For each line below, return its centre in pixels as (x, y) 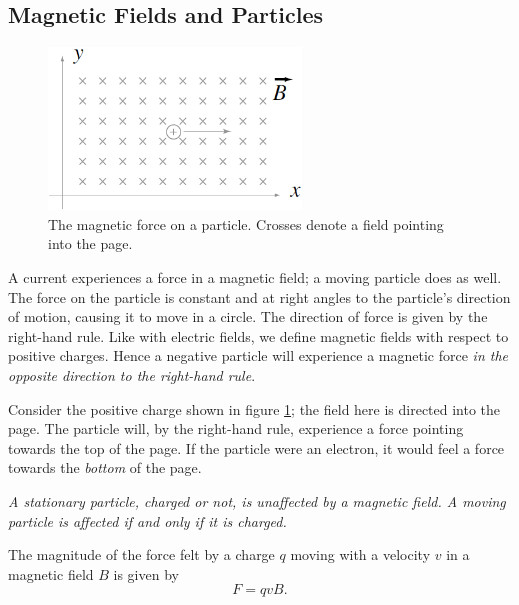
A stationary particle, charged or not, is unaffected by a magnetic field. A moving (257, 501)
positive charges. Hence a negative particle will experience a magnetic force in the (258, 355)
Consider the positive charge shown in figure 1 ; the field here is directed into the (254, 408)
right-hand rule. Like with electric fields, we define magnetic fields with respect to (258, 335)
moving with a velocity (360, 554)
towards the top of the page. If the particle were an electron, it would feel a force (256, 447)
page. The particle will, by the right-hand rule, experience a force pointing (236, 428)
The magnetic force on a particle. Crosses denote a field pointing (246, 223)
